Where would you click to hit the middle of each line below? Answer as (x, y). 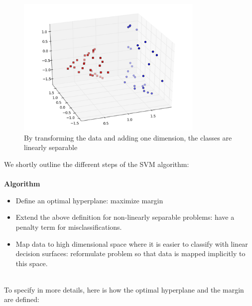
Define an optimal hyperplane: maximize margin (89, 200)
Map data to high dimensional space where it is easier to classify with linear (132, 243)
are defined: (22, 299)
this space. (32, 263)
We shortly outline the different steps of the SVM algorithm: (97, 164)
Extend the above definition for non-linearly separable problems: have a (125, 217)
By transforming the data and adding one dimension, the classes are (128, 137)
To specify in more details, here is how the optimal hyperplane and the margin (124, 289)
